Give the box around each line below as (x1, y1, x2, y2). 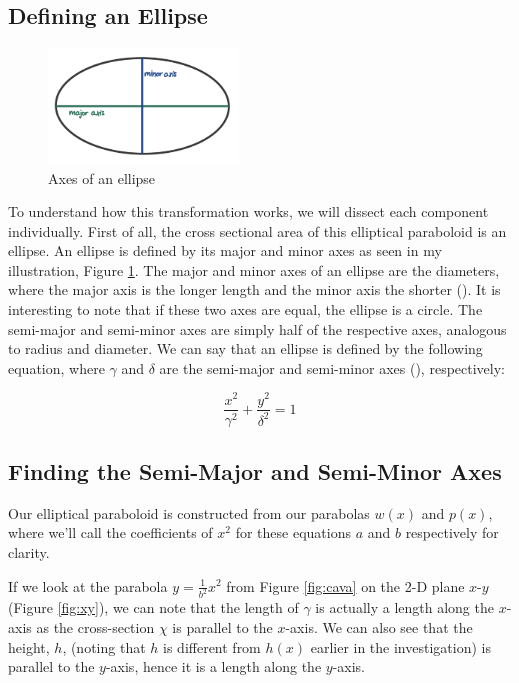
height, (8, 636, 50, 657)
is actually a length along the (315, 597, 494, 618)
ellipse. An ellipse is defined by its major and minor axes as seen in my (8, 240, 442, 261)
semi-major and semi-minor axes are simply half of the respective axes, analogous (8, 318, 507, 339)
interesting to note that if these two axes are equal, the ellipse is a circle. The (8, 299, 483, 320)
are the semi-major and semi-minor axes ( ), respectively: (159, 357, 505, 378)
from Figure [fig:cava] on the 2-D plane (226, 575, 465, 596)
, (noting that (62, 636, 146, 657)
